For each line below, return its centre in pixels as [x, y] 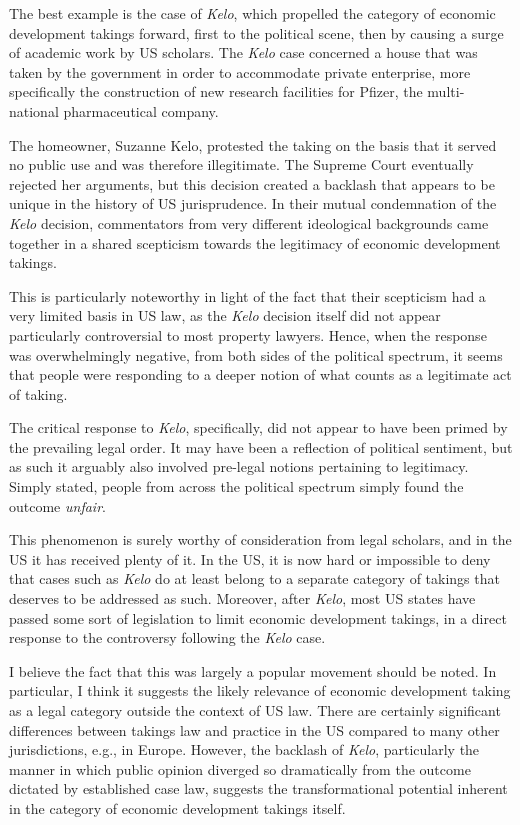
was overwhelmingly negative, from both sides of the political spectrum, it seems [256, 354]
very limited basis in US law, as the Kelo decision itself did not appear [225, 315]
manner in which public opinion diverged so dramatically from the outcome [240, 768]
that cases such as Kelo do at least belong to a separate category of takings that [254, 578]
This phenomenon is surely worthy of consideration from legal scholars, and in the [260, 539]
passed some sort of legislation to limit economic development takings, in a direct [258, 617]
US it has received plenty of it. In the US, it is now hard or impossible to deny [250, 558]
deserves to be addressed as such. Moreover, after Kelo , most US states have [242, 598]
